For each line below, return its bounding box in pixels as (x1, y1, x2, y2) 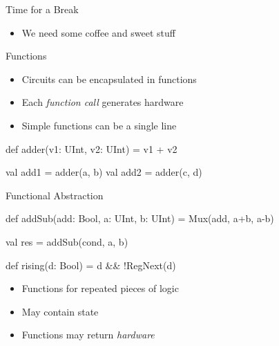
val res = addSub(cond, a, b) (6, 234, 128, 248)
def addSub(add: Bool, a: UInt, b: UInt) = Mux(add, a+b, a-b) (6, 211, 274, 226)
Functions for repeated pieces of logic (21, 281, 179, 295)
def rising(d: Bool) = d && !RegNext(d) (6, 257, 176, 272)
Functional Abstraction (6, 188, 104, 202)
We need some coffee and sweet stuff (21, 25, 176, 39)
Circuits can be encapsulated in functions (21, 71, 197, 86)
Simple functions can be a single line (21, 118, 177, 132)
